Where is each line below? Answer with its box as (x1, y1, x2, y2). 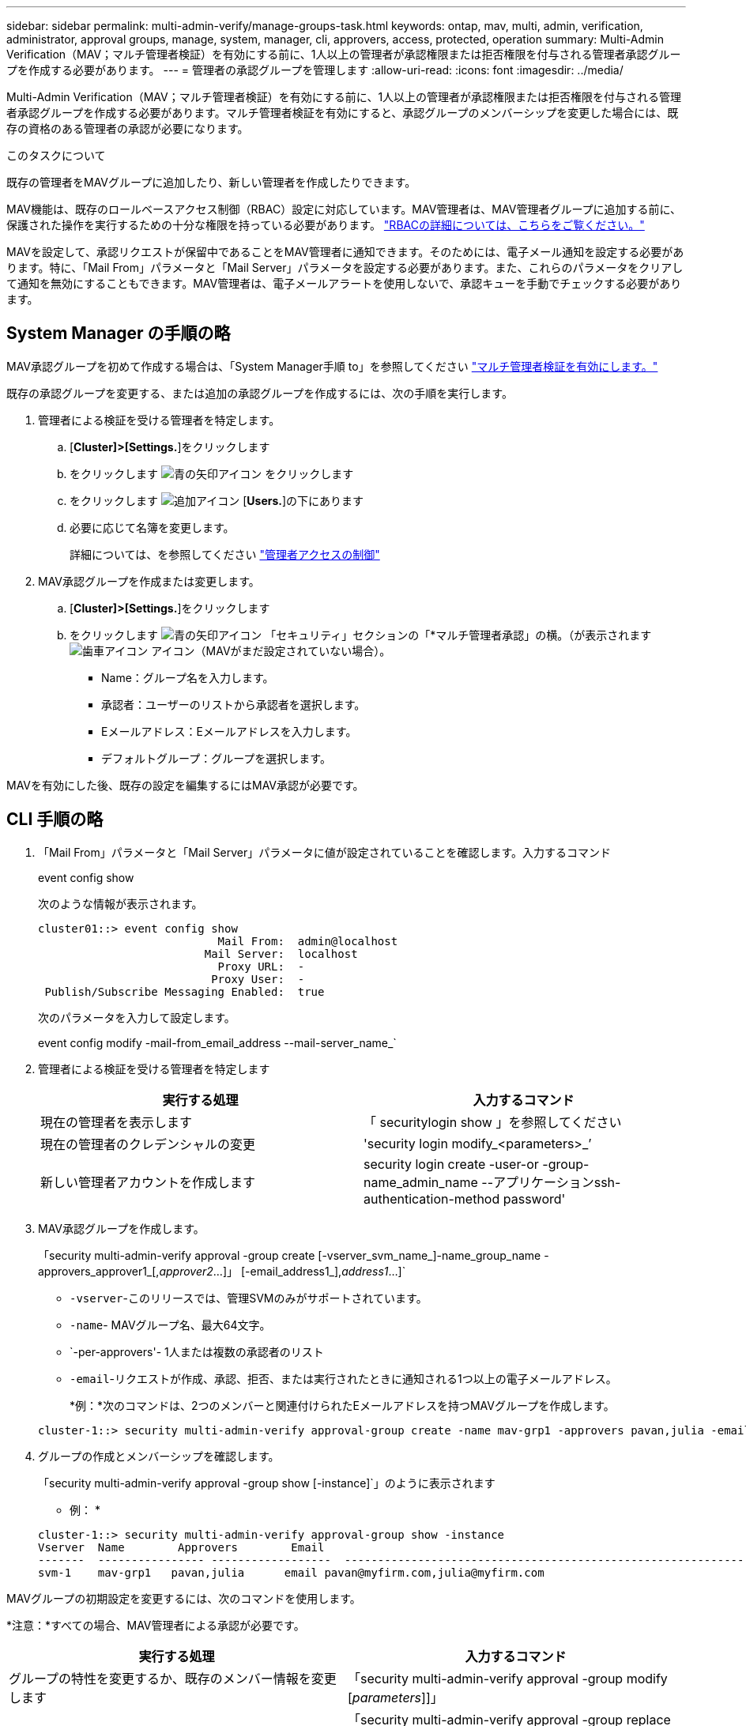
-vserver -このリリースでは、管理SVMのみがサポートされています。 (70, 1291, 428, 1305)
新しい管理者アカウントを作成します (40, 1174, 256, 1190)
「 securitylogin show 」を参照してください (364, 1114, 622, 1130)
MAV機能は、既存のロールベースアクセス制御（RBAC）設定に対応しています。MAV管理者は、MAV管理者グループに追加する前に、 (6, 202, 682, 216)
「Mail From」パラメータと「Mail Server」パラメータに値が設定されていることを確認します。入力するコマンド (38, 845, 612, 859)
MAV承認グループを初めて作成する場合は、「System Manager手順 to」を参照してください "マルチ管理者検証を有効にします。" (6, 359, 658, 373)
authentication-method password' (364, 1190, 566, 1207)
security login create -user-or (364, 1155, 539, 1172)
